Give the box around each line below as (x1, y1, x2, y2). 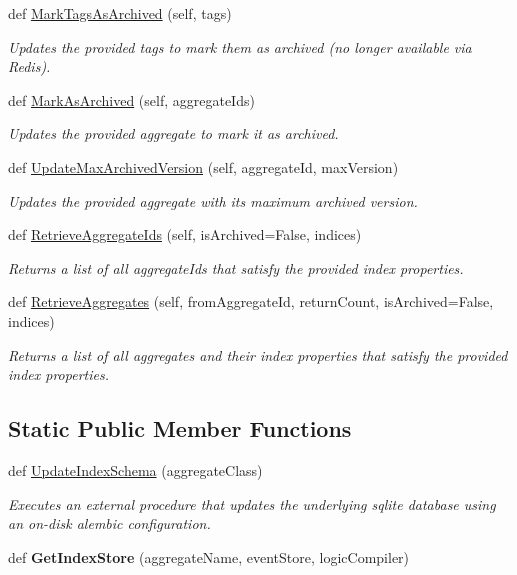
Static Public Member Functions (8, 413, 352, 444)
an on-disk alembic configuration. (8, 513, 211, 534)
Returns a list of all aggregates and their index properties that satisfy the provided (8, 344, 508, 365)
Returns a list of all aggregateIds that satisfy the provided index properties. (8, 257, 464, 278)
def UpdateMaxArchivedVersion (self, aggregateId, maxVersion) (8, 156, 399, 177)
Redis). (8, 56, 51, 77)
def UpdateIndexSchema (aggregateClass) (8, 459, 263, 480)
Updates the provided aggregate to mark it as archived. (8, 123, 339, 144)
